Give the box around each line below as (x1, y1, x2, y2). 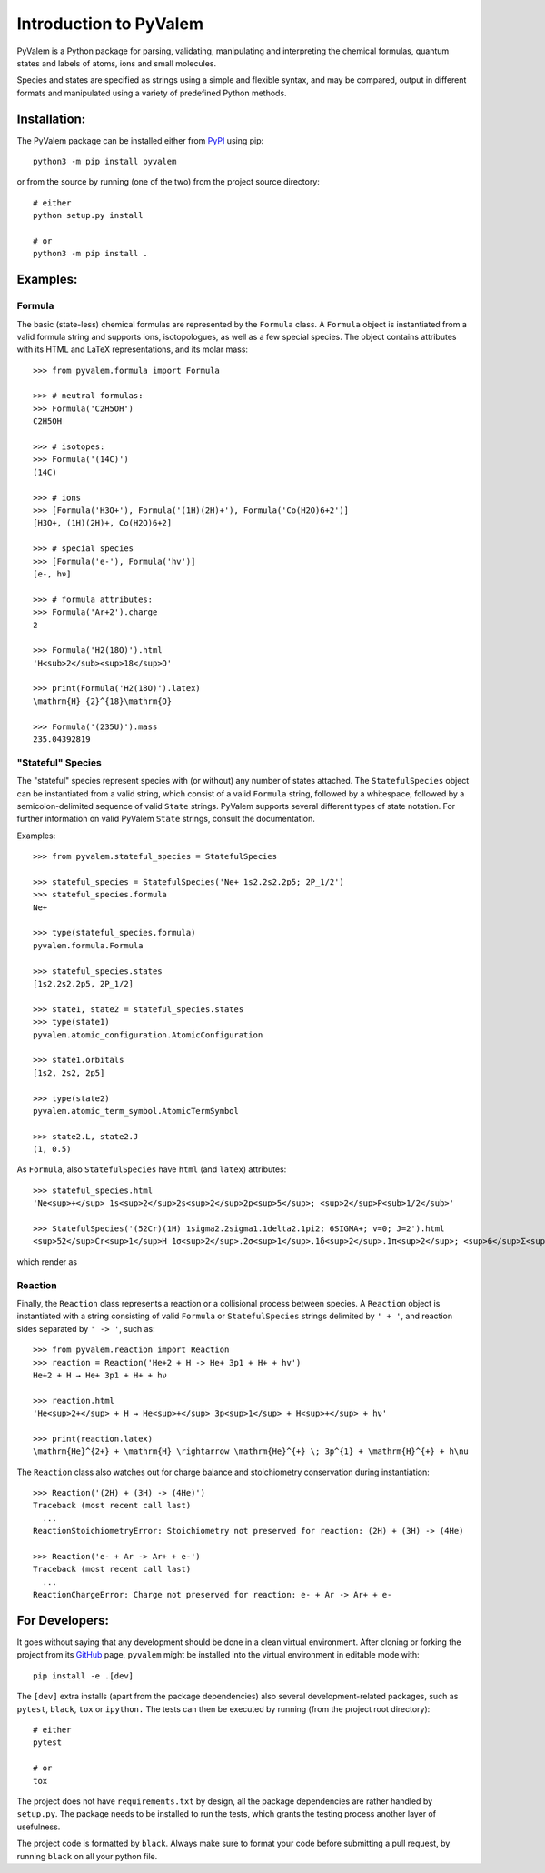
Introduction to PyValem (16, 14, 204, 34)
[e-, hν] (33, 568, 72, 579)
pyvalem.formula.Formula (33, 940, 144, 950)
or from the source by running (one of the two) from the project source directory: (16, 176, 320, 187)
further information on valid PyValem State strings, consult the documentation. (16, 814, 315, 825)
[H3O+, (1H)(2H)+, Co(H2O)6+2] (33, 518, 173, 528)
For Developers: (16, 1612, 109, 1628)
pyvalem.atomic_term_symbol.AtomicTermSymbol (33, 1106, 240, 1116)
